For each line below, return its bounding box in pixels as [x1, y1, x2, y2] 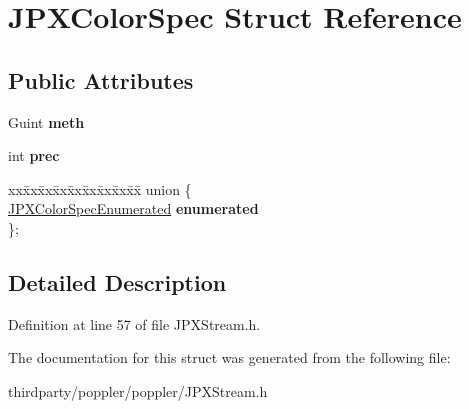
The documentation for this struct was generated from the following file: [8, 347, 451, 368]
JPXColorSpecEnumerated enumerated [8, 198, 259, 219]
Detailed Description [8, 266, 227, 297]
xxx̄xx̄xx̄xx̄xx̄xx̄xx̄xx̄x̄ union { [8, 178, 192, 199]
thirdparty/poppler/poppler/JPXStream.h [8, 380, 268, 401]
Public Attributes [8, 64, 194, 95]
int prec [8, 145, 60, 166]
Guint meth [8, 111, 85, 132]
